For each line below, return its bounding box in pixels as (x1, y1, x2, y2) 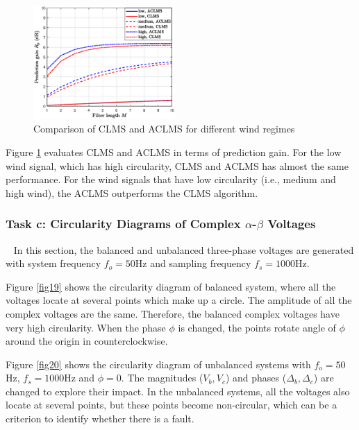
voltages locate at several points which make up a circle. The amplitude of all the (6, 293, 352, 307)
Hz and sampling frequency (135, 256, 251, 270)
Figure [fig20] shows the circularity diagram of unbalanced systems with (6, 356, 311, 371)
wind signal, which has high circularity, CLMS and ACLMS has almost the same (6, 158, 349, 173)
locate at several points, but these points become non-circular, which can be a (6, 397, 337, 412)
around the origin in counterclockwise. (6, 334, 168, 348)
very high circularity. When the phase (6, 320, 166, 334)
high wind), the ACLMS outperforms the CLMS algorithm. (6, 185, 258, 200)
